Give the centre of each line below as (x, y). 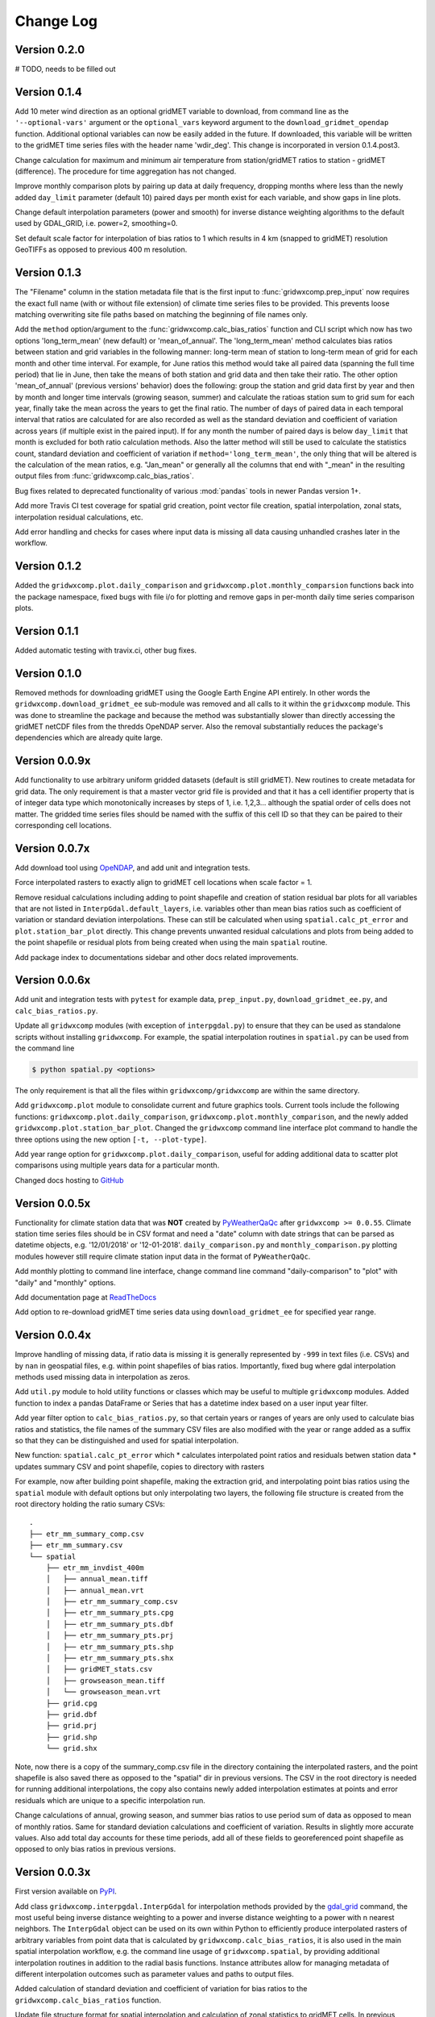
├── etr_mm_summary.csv (76, 1545)
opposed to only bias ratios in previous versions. (95, 1849)
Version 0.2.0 (50, 50)
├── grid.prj (71, 1726)
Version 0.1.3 (48, 273)
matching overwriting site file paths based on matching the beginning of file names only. (161, 314)
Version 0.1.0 (48, 673)
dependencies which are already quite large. (89, 737)
